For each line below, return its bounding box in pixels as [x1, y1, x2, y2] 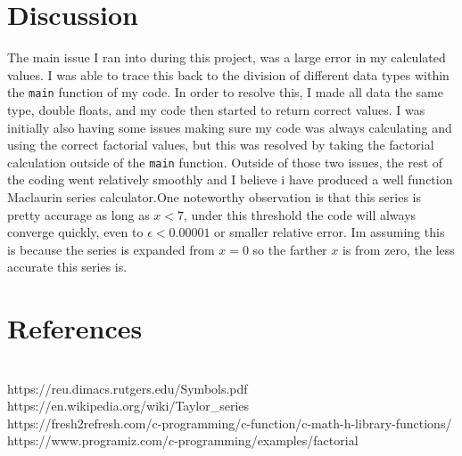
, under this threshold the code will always [184, 205, 417, 224]
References [7, 310, 143, 346]
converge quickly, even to [7, 223, 144, 241]
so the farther [252, 240, 327, 258]
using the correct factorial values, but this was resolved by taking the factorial [7, 135, 434, 154]
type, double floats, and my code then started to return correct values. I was [7, 100, 425, 118]
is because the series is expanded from [7, 240, 215, 258]
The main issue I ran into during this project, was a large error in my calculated [7, 48, 446, 67]
